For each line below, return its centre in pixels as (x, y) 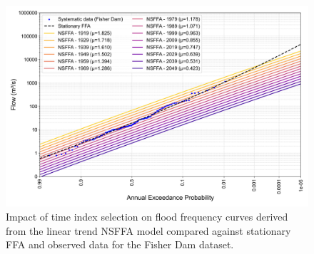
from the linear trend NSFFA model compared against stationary (148, 230)
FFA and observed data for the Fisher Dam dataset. (120, 244)
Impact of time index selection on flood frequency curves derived (147, 216)
